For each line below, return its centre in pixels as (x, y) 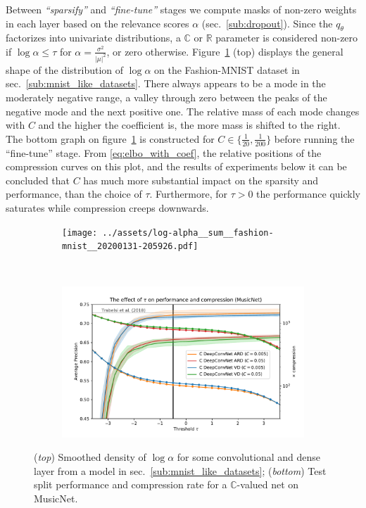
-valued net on (268, 484)
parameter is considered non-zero (287, 38)
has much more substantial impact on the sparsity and (201, 180)
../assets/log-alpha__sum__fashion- (188, 233)
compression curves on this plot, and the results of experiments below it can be (176, 166)
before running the (314, 138)
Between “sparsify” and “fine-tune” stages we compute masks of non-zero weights (181, 9)
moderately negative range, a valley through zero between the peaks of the (166, 97)
